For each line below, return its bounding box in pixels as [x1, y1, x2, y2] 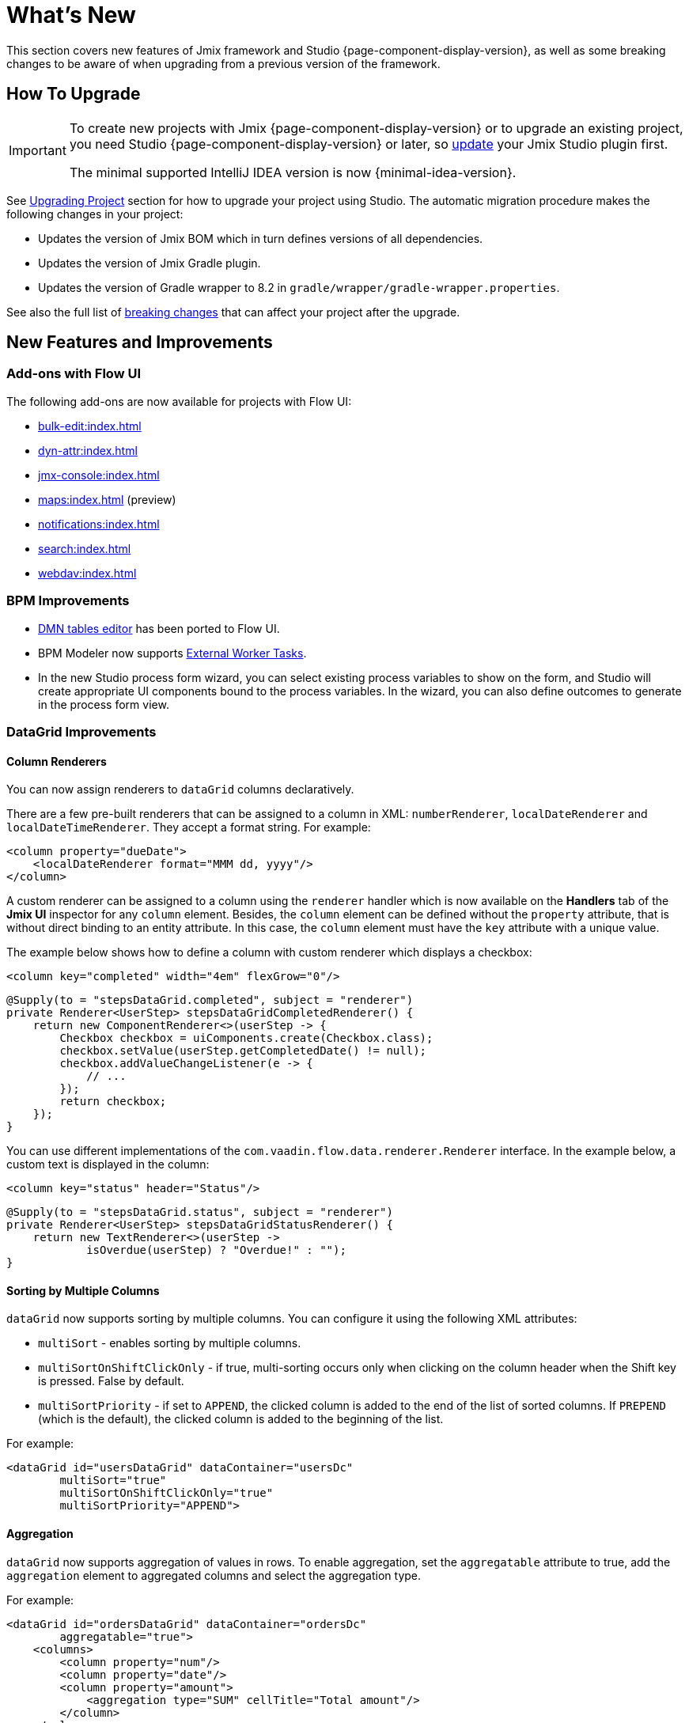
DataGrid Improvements [6, 723, 157, 740]
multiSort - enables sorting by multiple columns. [38, 1336, 301, 1350]
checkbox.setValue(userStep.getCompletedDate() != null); [59, 1044, 427, 1058]
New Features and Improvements [6, 332, 273, 353]
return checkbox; [59, 1095, 167, 1108]
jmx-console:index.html [38, 468, 160, 482]
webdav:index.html [38, 566, 137, 580]
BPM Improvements [6, 593, 130, 609]
